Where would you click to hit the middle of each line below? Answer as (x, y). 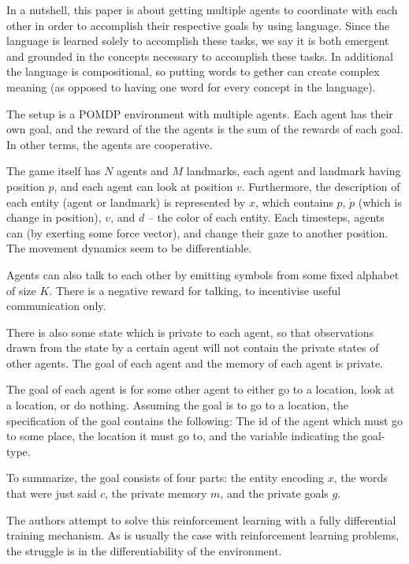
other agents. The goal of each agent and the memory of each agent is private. (195, 362)
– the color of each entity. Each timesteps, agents (266, 217)
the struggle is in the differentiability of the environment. (144, 550)
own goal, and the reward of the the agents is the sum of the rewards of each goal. (205, 129)
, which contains (294, 202)
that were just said (52, 493)
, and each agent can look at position (143, 186)
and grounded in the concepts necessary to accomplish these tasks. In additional (200, 56)
